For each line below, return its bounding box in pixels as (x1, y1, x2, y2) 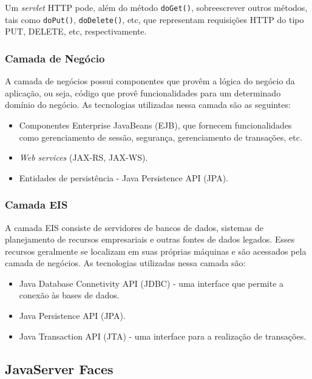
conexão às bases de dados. (19, 289, 120, 301)
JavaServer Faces (5, 359, 114, 378)
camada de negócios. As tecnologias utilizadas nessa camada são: (5, 257, 246, 269)
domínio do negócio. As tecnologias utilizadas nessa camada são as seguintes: (5, 98, 291, 111)
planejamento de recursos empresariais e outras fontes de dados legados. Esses (5, 233, 295, 246)
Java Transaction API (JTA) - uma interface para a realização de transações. (19, 329, 307, 342)
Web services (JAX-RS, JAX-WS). (19, 151, 148, 164)
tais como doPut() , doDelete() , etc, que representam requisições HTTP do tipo (5, 13, 304, 25)
